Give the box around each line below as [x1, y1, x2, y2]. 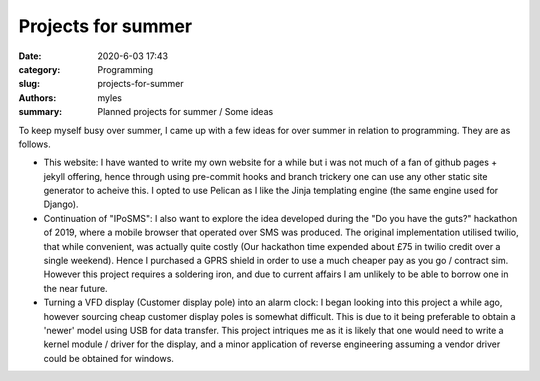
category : [18, 63, 61, 75]
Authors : [18, 91, 57, 104]
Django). [43, 198, 79, 210]
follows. [18, 138, 51, 150]
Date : [18, 50, 42, 62]
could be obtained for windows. [43, 352, 175, 364]
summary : [18, 106, 63, 118]
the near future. [43, 282, 109, 294]
